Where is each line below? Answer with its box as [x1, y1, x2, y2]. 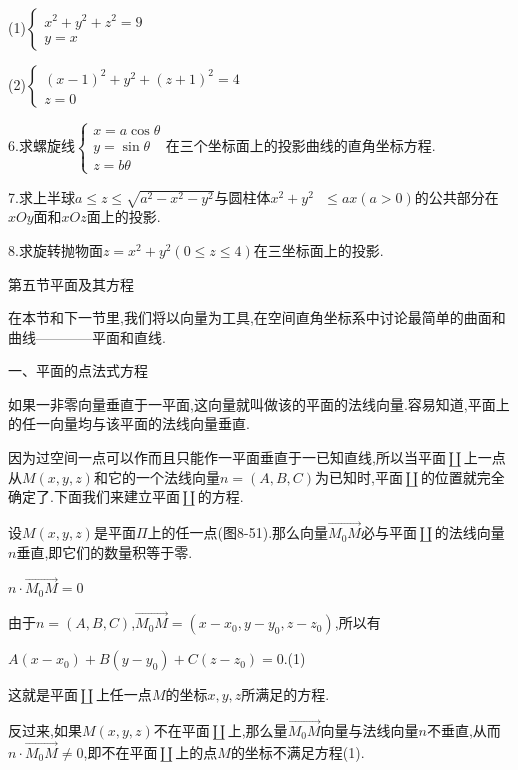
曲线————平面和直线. [8, 326, 166, 347]
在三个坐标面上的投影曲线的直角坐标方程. [165, 135, 436, 156]
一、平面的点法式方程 [8, 360, 148, 381]
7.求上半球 [8, 186, 75, 207]
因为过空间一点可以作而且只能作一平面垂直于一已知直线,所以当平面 [8, 447, 446, 468]
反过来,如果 [8, 719, 82, 740]
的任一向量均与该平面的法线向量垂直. [8, 413, 250, 434]
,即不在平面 [83, 741, 158, 762]
